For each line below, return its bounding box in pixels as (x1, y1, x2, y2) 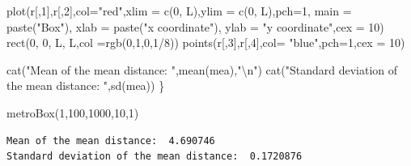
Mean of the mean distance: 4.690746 (6, 134, 215, 147)
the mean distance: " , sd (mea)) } (6, 77, 165, 94)
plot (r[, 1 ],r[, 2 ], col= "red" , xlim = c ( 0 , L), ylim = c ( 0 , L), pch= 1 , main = (6, 2, 352, 19)
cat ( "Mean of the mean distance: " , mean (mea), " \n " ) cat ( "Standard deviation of (6, 61, 398, 78)
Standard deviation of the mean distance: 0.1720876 (6, 151, 303, 163)
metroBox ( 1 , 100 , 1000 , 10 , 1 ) (6, 104, 139, 121)
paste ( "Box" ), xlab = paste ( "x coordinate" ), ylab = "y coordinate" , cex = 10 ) (6, 18, 384, 35)
